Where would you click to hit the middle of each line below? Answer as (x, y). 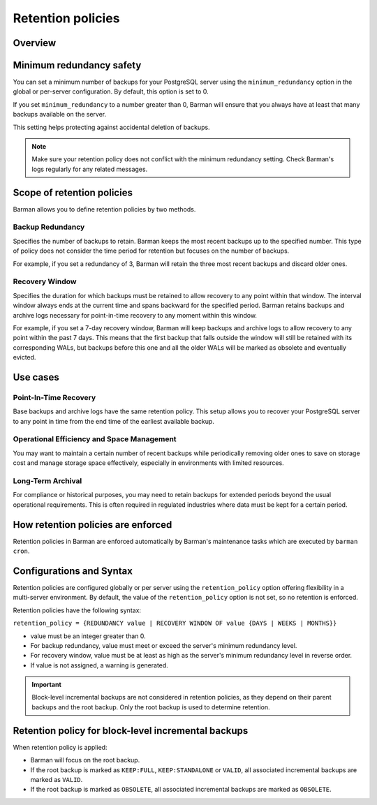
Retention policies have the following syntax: (77, 610)
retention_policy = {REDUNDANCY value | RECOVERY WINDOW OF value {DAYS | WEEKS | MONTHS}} (175, 623)
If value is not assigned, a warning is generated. (99, 665)
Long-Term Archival (47, 480)
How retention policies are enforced (93, 525)
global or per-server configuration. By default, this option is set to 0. (111, 91)
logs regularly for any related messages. (90, 169)
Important (47, 685)
